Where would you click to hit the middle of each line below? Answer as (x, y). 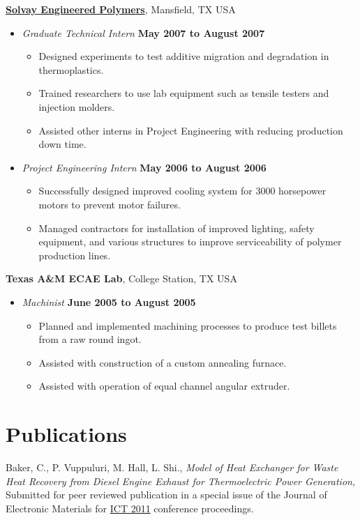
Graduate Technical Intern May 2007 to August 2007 (143, 32)
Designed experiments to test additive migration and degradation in (184, 56)
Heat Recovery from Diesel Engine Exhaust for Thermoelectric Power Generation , (180, 481)
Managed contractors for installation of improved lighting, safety (177, 228)
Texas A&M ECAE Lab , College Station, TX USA (121, 278)
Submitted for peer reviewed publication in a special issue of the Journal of (166, 495)
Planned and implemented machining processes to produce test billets (188, 325)
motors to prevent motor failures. (110, 204)
